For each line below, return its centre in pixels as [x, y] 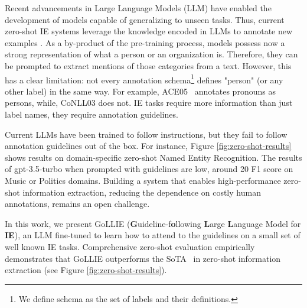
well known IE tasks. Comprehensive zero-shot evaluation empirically [130, 246]
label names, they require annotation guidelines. [92, 114]
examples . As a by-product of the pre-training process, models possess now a [145, 42]
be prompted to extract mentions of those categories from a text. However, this [148, 65]
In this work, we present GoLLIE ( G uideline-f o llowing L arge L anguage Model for [153, 223]
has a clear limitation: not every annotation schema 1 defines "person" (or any [144, 79]
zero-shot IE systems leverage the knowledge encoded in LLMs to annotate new [149, 31]
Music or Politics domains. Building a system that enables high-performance [143, 180]
